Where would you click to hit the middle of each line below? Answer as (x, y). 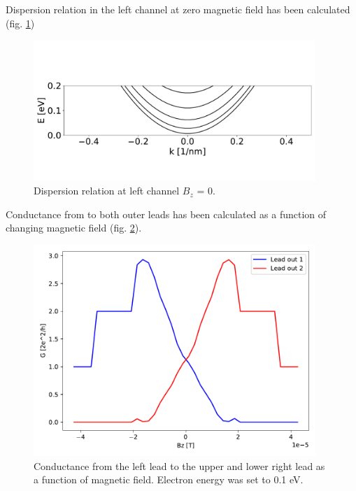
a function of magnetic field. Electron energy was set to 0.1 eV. (169, 479)
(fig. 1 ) (20, 23)
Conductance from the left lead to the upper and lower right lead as (179, 465)
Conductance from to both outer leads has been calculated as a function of (166, 214)
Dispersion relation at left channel (107, 191)
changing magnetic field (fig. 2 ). (74, 228)
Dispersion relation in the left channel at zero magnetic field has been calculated (178, 9)
